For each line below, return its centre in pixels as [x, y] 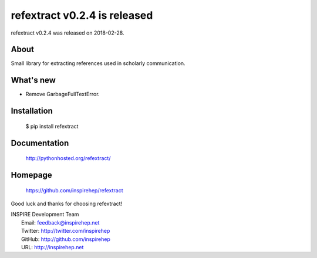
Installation [32, 111]
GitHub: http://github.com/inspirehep [66, 239]
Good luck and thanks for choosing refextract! [67, 203]
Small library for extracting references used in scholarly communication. [98, 63]
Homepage [31, 175]
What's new [33, 80]
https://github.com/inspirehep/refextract [74, 190]
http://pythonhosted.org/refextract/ [68, 158]
